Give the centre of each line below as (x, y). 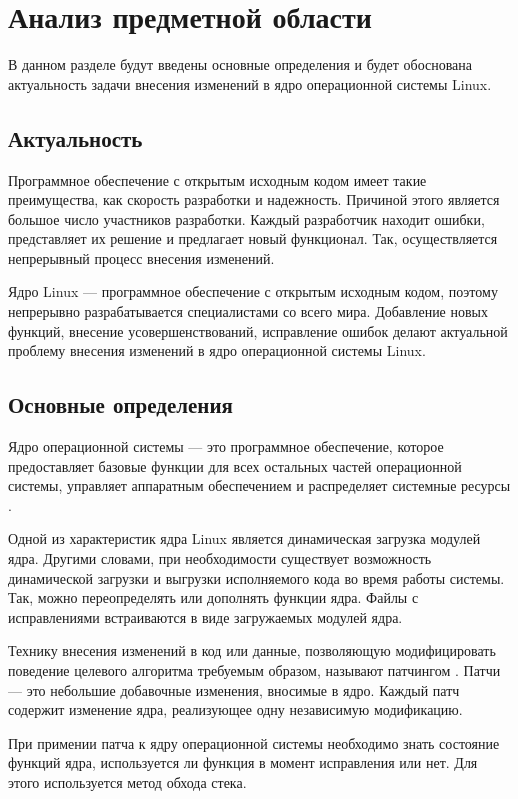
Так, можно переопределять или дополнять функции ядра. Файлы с (213, 597)
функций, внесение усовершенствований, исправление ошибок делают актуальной (258, 330)
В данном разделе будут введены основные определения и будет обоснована (240, 64)
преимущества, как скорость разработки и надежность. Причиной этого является (254, 199)
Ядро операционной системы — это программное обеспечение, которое (226, 446)
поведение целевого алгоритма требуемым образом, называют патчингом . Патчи (254, 670)
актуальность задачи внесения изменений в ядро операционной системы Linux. (250, 83)
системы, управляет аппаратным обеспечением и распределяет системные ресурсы (259, 485)
